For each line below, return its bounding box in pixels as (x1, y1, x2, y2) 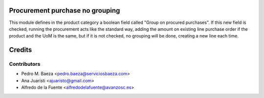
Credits (9, 46, 32, 54)
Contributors (9, 61, 41, 68)
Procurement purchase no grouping (9, 6, 120, 15)
